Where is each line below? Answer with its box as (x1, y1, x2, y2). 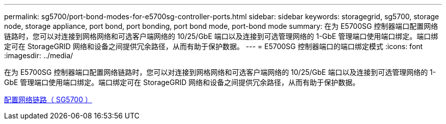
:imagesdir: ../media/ (4, 51, 73, 60)
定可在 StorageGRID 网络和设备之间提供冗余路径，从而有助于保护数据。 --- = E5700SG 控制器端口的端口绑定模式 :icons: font (4, 42, 423, 51)
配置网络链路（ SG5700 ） (4, 95, 92, 104)
